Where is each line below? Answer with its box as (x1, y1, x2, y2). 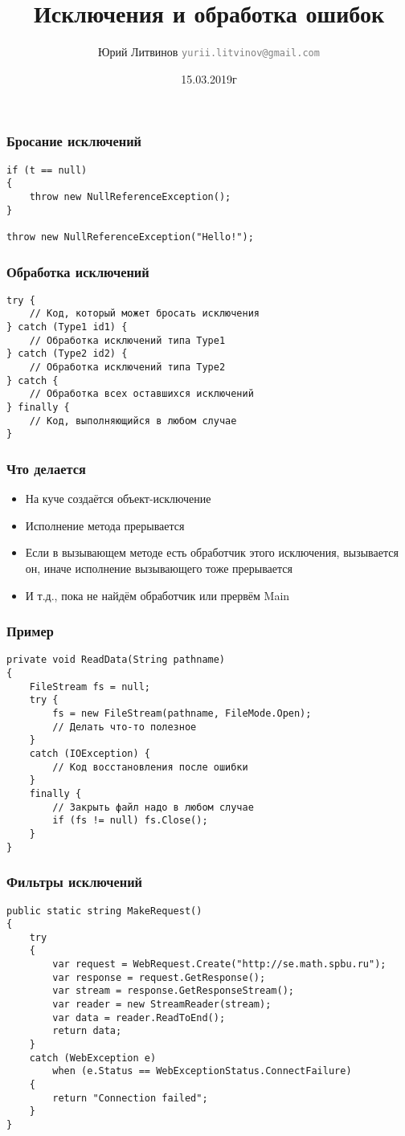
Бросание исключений (6, 131, 142, 151)
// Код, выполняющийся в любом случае (29, 415, 237, 427)
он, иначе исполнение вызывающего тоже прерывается (25, 560, 292, 577)
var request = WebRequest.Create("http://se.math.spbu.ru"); (52, 958, 387, 971)
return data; (52, 1025, 122, 1037)
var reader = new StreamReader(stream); (52, 999, 272, 1011)
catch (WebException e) (29, 1052, 157, 1064)
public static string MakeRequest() (6, 905, 202, 917)
